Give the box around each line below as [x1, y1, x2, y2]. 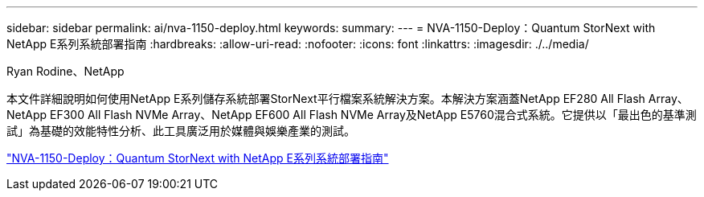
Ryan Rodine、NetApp [6, 64, 125, 78]
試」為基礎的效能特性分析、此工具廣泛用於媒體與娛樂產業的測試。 [6, 124, 355, 137]
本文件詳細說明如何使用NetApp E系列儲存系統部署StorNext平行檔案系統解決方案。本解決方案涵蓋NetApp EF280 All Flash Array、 [6, 92, 689, 105]
